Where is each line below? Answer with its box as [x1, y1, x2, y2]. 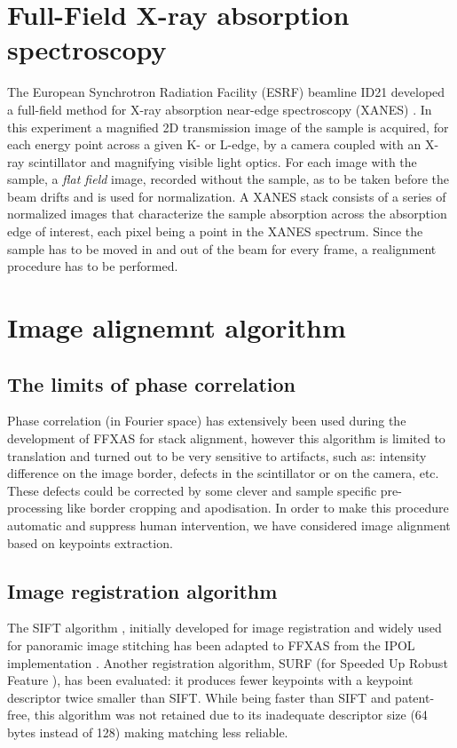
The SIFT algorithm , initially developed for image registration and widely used [7, 618, 442, 637]
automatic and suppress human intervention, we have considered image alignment [7, 515, 451, 534]
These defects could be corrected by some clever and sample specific [7, 481, 377, 499]
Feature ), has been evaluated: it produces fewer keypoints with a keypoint [7, 671, 414, 689]
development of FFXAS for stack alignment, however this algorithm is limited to [7, 429, 445, 448]
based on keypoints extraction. [7, 533, 173, 552]
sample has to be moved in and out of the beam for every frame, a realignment [7, 239, 437, 258]
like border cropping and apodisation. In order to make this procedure [67, 498, 449, 517]
